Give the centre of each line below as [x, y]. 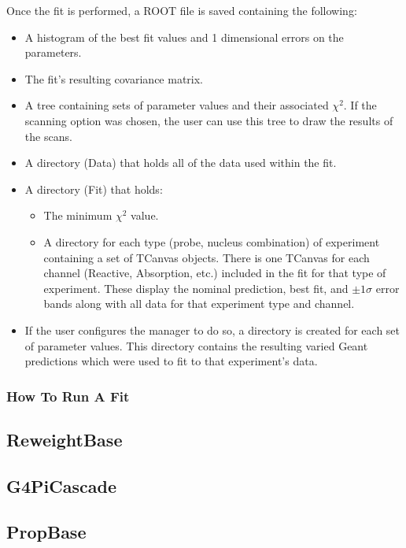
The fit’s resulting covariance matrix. [114, 78]
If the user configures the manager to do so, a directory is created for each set [212, 330]
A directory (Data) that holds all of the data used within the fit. [181, 163]
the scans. [48, 136]
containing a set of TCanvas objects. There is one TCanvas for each [207, 257]
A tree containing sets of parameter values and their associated [177, 105]
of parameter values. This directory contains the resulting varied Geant [196, 345]
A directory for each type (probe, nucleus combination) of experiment [212, 241]
